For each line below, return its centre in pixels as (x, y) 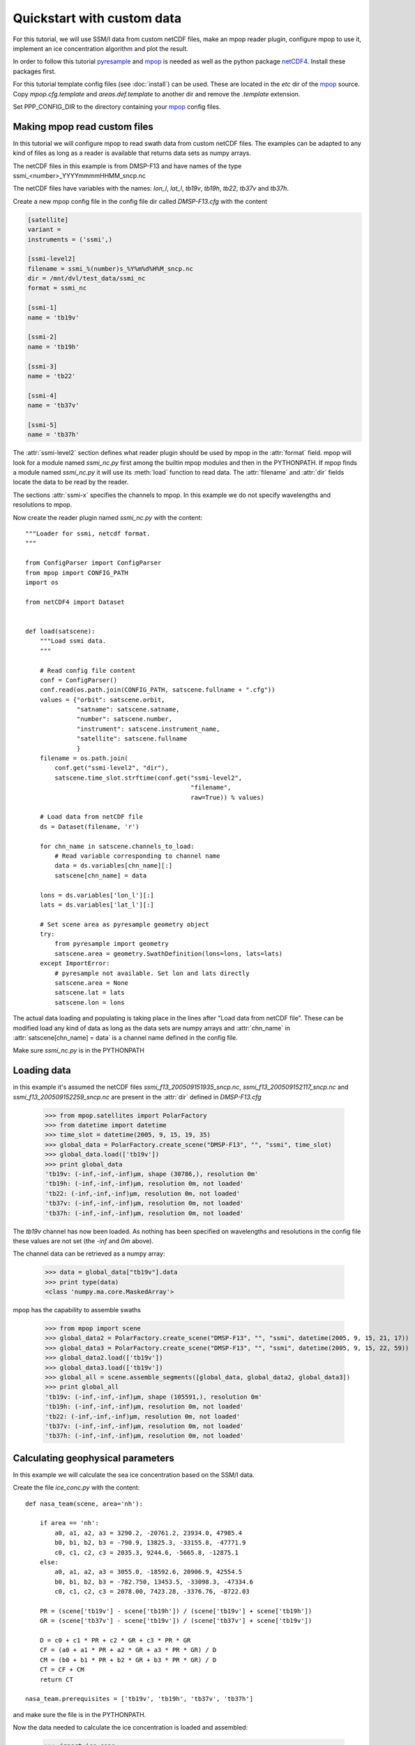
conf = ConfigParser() (78, 680)
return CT (56, 1679)
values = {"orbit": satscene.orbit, (102, 699)
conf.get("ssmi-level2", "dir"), (112, 768)
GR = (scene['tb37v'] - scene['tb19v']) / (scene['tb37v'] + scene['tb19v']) (176, 1621)
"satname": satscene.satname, (129, 710)
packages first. (35, 71)
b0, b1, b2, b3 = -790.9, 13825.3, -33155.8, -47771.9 (150, 1543)
